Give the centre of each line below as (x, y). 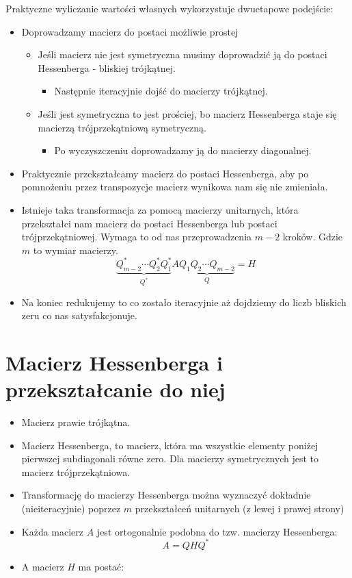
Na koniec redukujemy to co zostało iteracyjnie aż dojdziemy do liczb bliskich (184, 302)
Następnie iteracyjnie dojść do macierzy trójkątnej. (161, 91)
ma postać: (101, 566)
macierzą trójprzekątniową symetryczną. (122, 127)
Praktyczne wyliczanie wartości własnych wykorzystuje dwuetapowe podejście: (170, 8)
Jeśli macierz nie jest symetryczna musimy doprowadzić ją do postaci (182, 54)
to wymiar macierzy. (76, 250)
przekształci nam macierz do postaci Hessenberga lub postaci (149, 223)
